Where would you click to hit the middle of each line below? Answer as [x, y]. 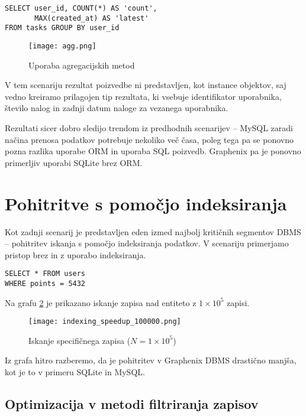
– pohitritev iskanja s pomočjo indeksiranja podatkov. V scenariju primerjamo [147, 243]
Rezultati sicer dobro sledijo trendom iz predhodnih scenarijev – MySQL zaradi [149, 128]
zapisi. [238, 302]
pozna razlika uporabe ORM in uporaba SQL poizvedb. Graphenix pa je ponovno [153, 151]
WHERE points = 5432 [45, 283]
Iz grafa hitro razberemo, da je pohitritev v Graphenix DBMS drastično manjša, [151, 360]
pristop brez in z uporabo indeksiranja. [75, 254]
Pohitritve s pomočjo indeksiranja [146, 203]
